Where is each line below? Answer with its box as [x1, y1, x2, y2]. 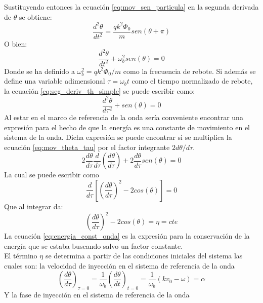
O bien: [4, 39, 27, 49]
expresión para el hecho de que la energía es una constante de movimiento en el [4, 122, 250, 132]
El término [4, 250, 37, 261]
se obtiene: [19, 11, 52, 22]
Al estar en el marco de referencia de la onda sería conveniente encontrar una [4, 111, 243, 122]
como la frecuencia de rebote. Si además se [123, 65, 256, 76]
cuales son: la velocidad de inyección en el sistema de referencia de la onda [4, 260, 235, 271]
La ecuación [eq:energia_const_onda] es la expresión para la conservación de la [4, 231, 250, 241]
